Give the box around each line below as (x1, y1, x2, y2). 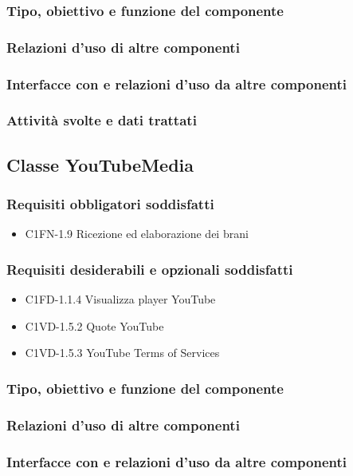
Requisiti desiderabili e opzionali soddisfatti (6, 259, 293, 279)
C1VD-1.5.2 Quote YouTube (25, 317, 164, 334)
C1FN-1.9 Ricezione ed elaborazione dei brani (25, 225, 249, 242)
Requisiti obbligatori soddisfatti (6, 194, 214, 214)
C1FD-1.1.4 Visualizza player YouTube (25, 291, 216, 307)
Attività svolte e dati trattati (6, 110, 197, 130)
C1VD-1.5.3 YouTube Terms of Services (25, 344, 220, 361)
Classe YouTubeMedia (6, 152, 194, 177)
